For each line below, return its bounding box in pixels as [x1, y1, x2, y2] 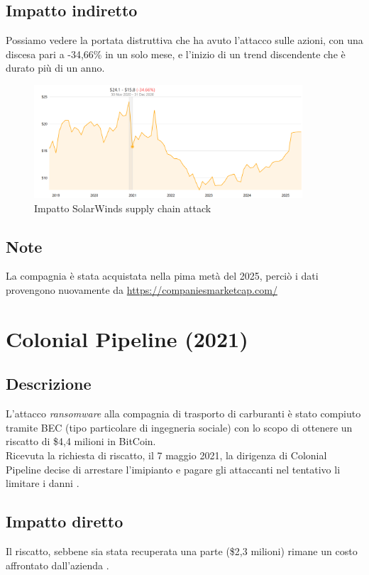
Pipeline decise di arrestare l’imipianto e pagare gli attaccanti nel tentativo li [6, 461, 341, 476]
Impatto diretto [6, 510, 123, 532]
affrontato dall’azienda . [6, 557, 109, 572]
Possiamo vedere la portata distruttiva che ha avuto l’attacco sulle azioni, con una [6, 33, 363, 48]
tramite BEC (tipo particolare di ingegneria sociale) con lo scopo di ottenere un [6, 420, 353, 434]
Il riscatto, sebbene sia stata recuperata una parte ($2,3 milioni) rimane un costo [6, 543, 358, 558]
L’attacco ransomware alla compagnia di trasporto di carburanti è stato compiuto [6, 406, 361, 421]
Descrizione [6, 373, 92, 395]
